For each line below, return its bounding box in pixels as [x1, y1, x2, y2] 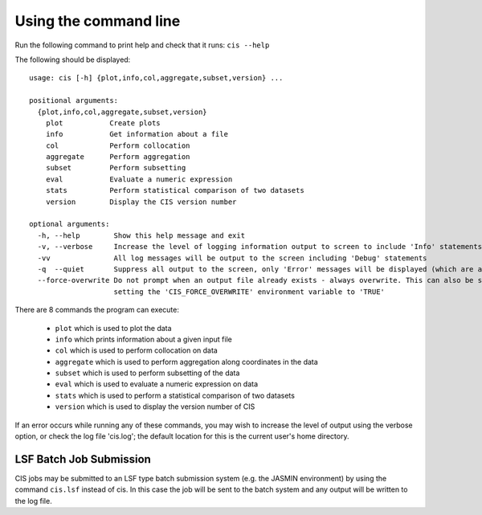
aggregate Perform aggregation [45, 153, 190, 161]
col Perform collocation [45, 141, 190, 150]
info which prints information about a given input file [55, 334, 232, 344]
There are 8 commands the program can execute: [14, 305, 180, 315]
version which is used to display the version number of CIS [55, 402, 255, 411]
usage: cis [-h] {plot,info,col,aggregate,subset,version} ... [29, 73, 284, 83]
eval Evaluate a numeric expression [45, 174, 233, 184]
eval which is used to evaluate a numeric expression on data [55, 379, 259, 389]
